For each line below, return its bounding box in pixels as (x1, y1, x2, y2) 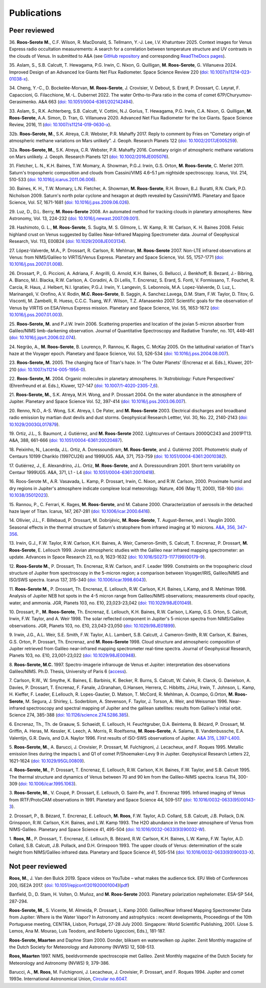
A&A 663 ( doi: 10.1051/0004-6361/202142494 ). (38, 99, 134, 105)
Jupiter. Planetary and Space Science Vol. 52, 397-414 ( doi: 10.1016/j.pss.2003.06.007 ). (9, 398, 187, 404)
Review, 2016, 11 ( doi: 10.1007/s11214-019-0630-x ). (9, 121, 112, 128)
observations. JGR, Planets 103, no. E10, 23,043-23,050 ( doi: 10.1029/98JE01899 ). (9, 623, 176, 629)
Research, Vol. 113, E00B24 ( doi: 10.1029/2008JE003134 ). (9, 238, 127, 244)
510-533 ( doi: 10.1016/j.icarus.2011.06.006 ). (9, 177, 97, 183)
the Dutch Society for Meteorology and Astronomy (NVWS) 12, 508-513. (9, 944, 155, 950)
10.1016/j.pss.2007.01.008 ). (9, 261, 64, 267)
